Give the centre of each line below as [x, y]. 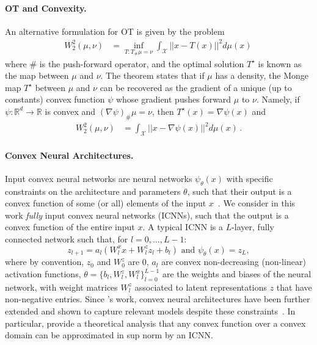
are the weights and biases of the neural [237, 274]
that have [294, 287]
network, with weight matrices [61, 287]
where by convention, [45, 262]
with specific [250, 178]
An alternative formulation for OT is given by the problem [115, 31]
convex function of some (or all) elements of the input [106, 203]
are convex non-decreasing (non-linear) [234, 262]
